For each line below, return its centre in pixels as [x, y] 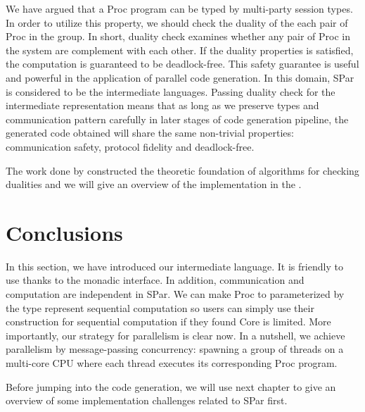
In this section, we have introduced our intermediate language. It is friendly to [174, 266]
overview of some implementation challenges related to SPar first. [147, 400]
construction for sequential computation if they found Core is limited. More [168, 322]
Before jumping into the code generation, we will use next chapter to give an [171, 386]
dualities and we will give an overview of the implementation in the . [154, 184]
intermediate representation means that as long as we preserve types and [162, 105]
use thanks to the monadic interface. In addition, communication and [155, 280]
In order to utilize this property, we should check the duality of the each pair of [177, 22]
